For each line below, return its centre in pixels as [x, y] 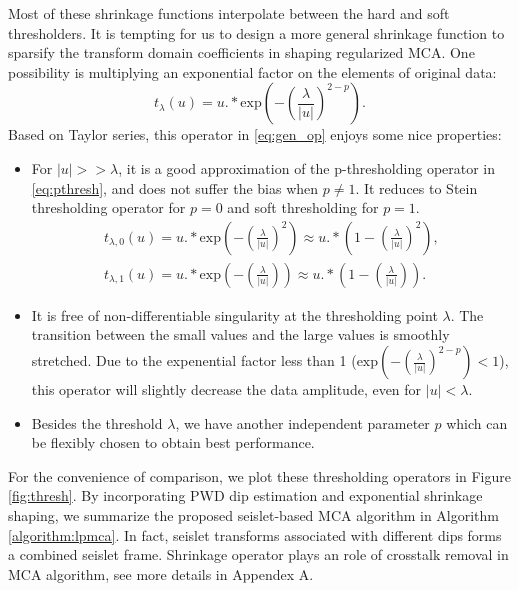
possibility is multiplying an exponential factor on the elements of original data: [252, 71]
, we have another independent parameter [302, 422]
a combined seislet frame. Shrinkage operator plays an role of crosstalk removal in [258, 554]
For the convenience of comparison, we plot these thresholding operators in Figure [259, 475]
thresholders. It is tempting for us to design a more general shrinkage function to [256, 32]
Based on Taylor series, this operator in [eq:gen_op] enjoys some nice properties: [255, 134]
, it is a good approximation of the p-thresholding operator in [307, 167]
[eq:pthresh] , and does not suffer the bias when [175, 187]
